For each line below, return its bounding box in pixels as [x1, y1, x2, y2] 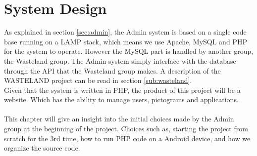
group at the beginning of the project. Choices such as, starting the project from [4, 123, 248, 134]
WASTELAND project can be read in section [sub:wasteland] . [4, 75, 192, 85]
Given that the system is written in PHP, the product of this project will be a [4, 84, 241, 95]
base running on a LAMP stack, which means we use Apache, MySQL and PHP [4, 36, 247, 46]
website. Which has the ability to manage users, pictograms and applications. [4, 94, 239, 105]
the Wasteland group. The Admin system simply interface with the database [4, 55, 236, 66]
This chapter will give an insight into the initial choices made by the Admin [4, 114, 234, 124]
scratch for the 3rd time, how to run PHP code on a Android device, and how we [4, 133, 251, 143]
